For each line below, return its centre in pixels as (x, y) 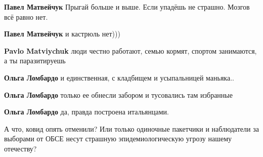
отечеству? (20, 148)
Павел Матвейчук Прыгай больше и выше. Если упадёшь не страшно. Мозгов (127, 7)
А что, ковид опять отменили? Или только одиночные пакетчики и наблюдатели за (131, 128)
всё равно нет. (26, 16)
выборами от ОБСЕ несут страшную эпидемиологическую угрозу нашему (118, 139)
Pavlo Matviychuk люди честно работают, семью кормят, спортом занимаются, (130, 50)
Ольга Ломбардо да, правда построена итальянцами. (86, 112)
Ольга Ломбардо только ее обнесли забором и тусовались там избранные (118, 94)
